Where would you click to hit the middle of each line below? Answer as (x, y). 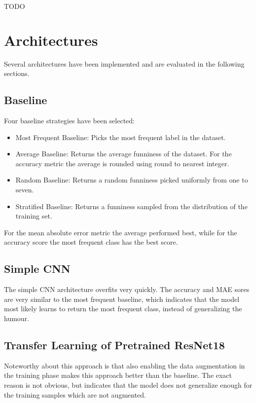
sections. (17, 73)
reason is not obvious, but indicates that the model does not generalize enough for (128, 385)
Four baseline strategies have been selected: (69, 121)
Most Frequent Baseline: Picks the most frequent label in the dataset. (121, 137)
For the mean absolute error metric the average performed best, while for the (121, 232)
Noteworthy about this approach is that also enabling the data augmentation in (125, 365)
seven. (25, 190)
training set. (34, 216)
